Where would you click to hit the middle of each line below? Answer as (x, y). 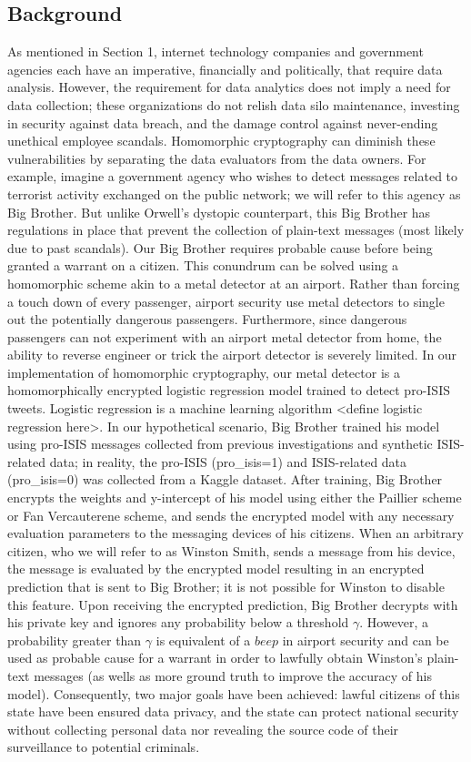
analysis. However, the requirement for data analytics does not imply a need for (229, 87)
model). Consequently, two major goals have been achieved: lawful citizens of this (234, 693)
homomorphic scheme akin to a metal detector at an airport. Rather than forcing (234, 283)
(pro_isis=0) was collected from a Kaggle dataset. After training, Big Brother (225, 479)
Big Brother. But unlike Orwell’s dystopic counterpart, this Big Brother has (219, 212)
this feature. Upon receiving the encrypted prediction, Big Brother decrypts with (233, 604)
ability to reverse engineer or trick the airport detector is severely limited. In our (232, 355)
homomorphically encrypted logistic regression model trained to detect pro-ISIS (229, 390)
